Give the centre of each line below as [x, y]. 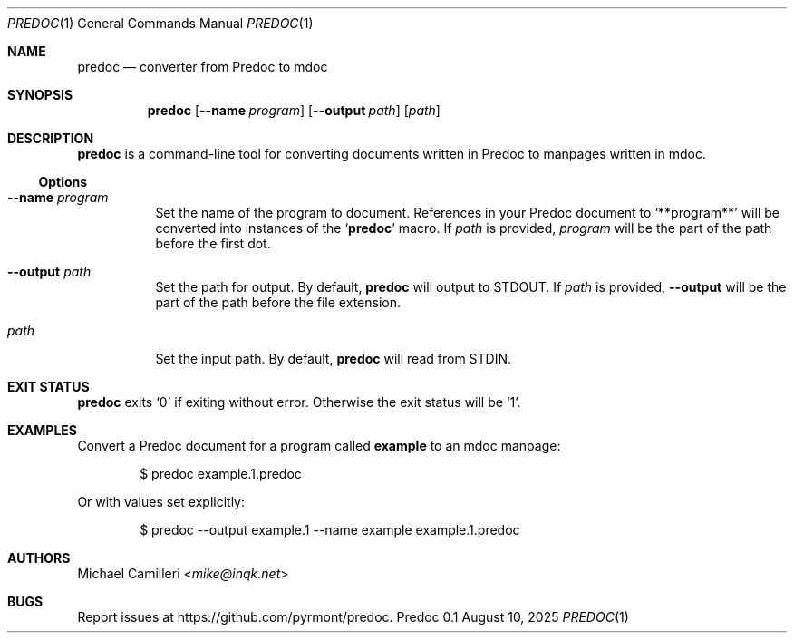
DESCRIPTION [51, 138]
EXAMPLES [42, 430]
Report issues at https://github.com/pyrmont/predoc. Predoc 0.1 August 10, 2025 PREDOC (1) [353, 617]
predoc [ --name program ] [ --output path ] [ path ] [294, 110]
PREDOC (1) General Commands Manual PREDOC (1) [160, 23]
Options [63, 182]
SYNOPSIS [40, 95]
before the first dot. [213, 243]
